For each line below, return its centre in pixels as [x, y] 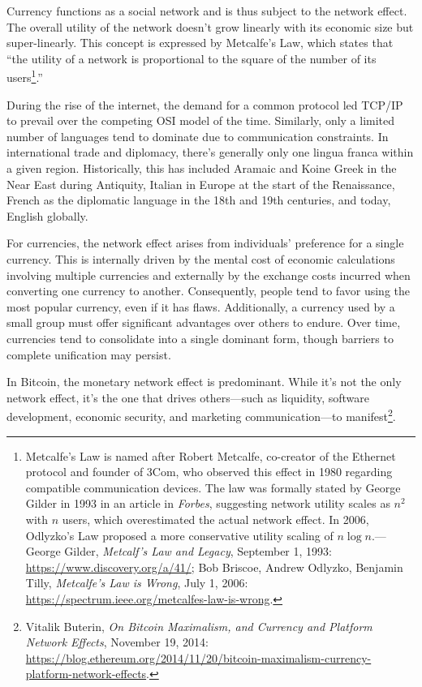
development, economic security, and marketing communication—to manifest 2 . [201, 415]
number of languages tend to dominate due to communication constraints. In [198, 136]
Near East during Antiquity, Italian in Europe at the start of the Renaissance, [201, 184]
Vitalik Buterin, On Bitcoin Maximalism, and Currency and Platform [199, 626]
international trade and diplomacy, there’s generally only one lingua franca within [210, 152]
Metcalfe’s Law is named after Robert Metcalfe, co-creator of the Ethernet [211, 455]
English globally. [47, 215]
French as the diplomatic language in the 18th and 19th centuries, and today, [199, 200]
